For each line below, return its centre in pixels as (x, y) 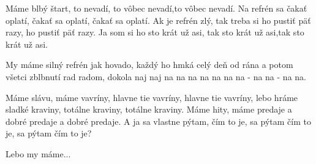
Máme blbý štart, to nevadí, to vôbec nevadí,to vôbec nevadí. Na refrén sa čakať (156, 8)
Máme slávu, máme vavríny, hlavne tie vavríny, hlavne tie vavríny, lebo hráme (152, 97)
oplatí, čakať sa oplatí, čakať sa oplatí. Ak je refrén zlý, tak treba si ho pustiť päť (158, 20)
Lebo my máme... (38, 153)
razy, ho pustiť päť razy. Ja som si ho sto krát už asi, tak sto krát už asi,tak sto (155, 32)
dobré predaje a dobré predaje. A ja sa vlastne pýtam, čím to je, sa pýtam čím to (158, 121)
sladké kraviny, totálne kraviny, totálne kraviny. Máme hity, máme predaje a (149, 109)
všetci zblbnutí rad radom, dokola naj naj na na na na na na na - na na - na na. (156, 76)
